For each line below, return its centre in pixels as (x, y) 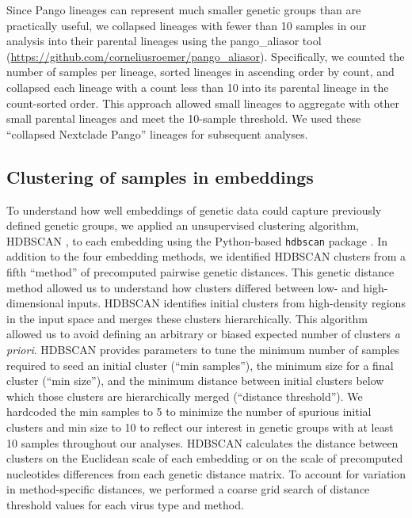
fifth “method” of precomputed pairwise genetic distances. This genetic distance (200, 271)
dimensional (35, 303)
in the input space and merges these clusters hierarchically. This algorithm (187, 318)
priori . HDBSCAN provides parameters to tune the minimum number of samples (203, 349)
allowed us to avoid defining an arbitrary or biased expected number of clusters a (203, 334)
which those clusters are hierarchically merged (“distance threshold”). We (185, 396)
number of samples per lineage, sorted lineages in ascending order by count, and (200, 72)
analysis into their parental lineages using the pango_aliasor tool (164, 41)
